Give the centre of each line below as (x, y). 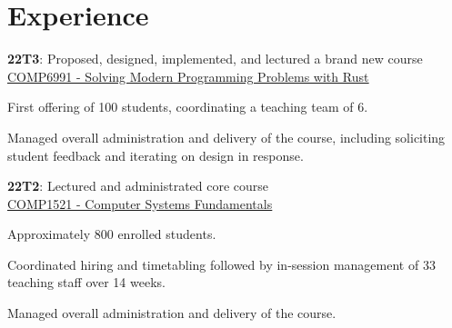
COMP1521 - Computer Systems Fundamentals (140, 203)
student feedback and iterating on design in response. (156, 155)
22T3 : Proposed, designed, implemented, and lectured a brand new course (215, 59)
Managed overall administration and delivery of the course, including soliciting (226, 137)
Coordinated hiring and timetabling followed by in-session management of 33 (221, 264)
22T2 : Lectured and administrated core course (138, 186)
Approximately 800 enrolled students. (112, 234)
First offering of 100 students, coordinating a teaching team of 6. (188, 107)
